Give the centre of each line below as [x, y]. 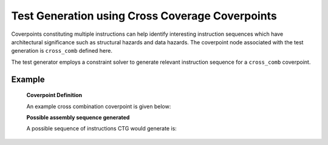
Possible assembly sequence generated [78, 117]
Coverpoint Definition [54, 95]
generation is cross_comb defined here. [62, 51]
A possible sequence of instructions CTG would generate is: [102, 129]
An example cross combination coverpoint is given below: [99, 106]
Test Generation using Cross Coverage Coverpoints [144, 16]
